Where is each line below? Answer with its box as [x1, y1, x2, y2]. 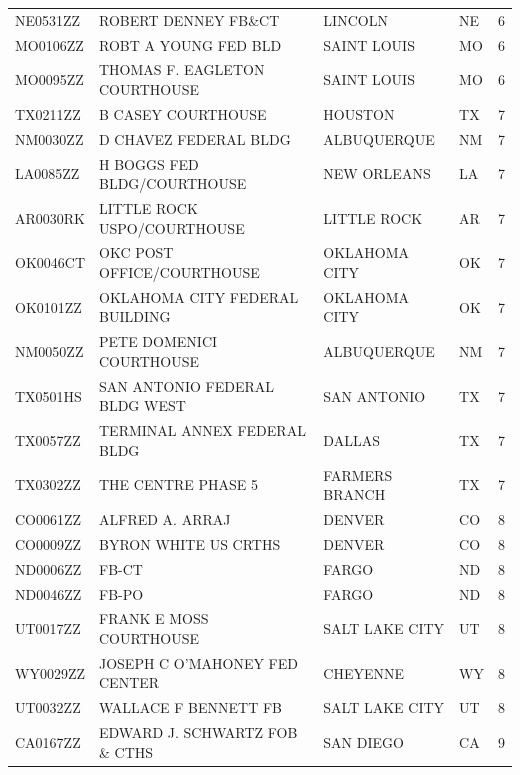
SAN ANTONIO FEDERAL [99, 375, 275, 396]
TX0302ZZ [15, 474, 81, 495]
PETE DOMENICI [99, 331, 218, 352]
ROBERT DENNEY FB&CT [99, 9, 280, 30]
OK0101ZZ [15, 296, 82, 317]
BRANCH [323, 484, 386, 505]
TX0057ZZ [15, 429, 81, 450]
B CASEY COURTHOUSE [99, 103, 267, 124]
